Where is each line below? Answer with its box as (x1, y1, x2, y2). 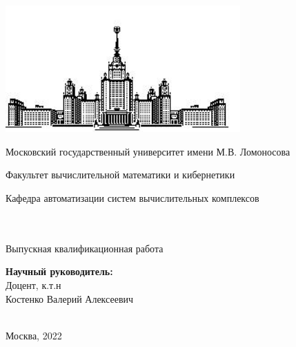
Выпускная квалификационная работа (6, 241, 164, 255)
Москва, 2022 (6, 328, 62, 342)
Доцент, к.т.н (6, 277, 61, 292)
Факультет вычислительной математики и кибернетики (6, 167, 235, 182)
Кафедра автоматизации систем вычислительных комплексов (6, 190, 259, 205)
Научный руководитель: (6, 264, 113, 279)
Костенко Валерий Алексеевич (6, 291, 134, 306)
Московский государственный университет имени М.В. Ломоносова (6, 144, 290, 158)
